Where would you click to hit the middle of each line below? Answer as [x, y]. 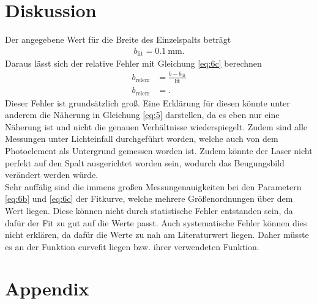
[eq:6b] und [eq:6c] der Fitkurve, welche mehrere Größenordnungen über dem [149, 198]
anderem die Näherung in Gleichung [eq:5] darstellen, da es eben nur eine [142, 115]
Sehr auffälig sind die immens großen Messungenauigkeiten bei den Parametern [153, 186]
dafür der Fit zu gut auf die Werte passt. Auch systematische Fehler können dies [156, 222]
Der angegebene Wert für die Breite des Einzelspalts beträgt [118, 39]
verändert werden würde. [52, 175]
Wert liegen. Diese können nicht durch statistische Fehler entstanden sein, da [149, 210]
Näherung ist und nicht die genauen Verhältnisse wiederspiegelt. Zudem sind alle [156, 126]
